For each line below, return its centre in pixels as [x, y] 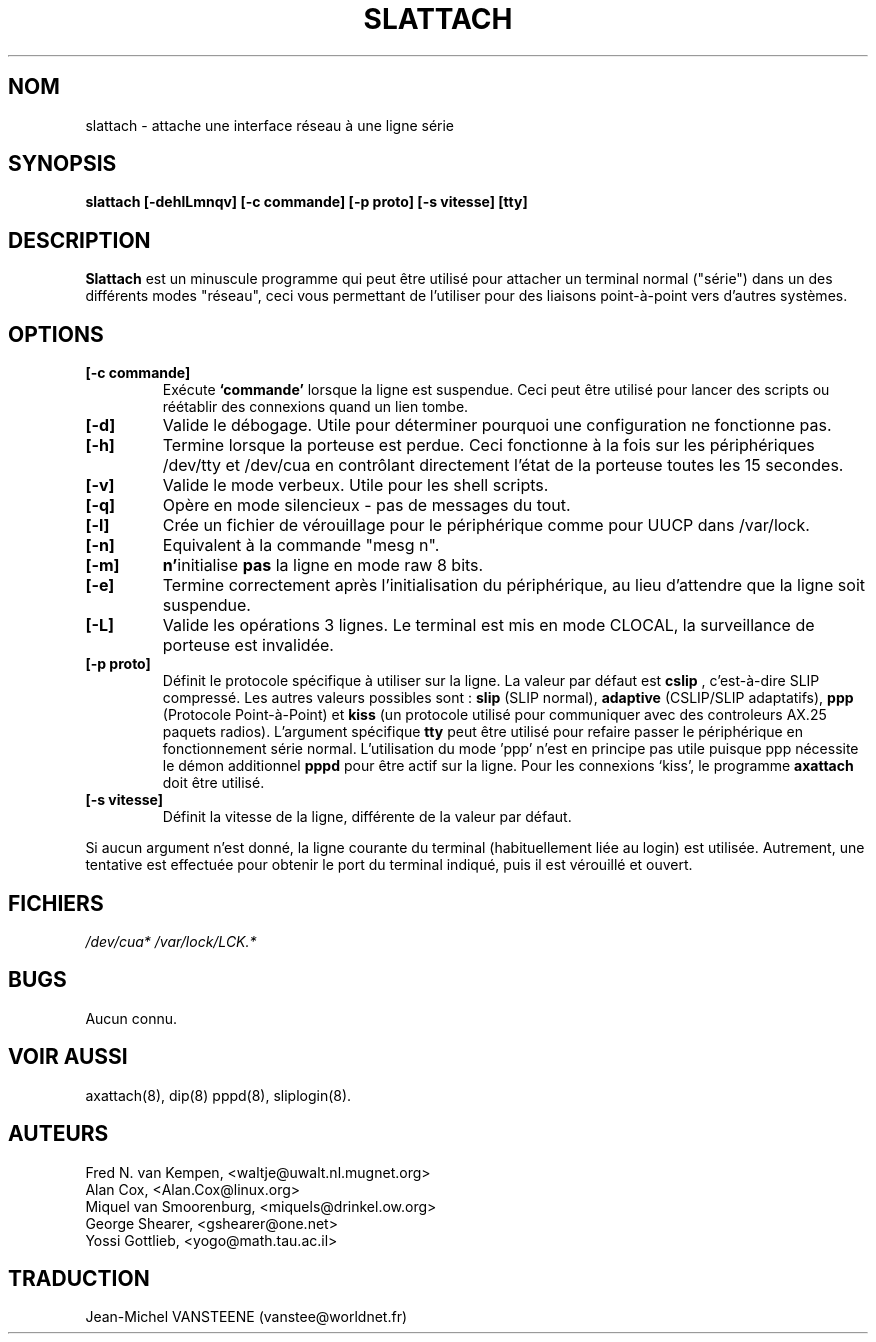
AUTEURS [58, 1134]
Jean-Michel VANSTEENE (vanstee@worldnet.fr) [246, 1317]
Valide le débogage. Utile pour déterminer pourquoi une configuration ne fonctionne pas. [497, 425]
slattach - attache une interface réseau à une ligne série [270, 125]
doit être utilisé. [213, 783]
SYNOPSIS [62, 164]
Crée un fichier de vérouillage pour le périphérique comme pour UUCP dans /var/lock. [486, 525]
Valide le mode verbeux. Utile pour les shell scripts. [355, 485]
